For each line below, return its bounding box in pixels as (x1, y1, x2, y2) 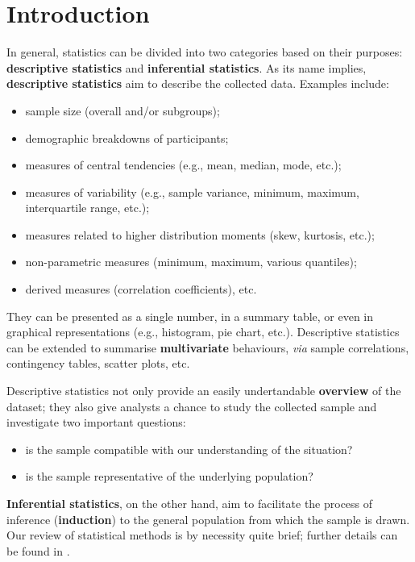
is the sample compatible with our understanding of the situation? (25, 440, 353, 457)
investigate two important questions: (6, 414, 186, 431)
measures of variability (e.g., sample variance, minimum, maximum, (25, 183, 359, 200)
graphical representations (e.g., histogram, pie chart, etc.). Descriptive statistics (6, 323, 400, 340)
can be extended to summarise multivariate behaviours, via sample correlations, (6, 339, 409, 356)
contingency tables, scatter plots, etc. (6, 355, 190, 372)
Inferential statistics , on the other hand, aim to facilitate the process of (6, 495, 373, 511)
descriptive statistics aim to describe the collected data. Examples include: (6, 75, 389, 92)
